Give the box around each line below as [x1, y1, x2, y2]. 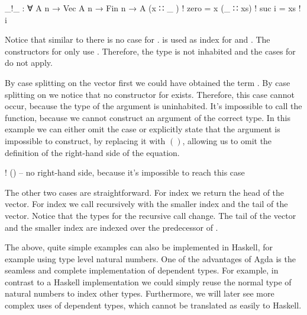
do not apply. [5, 56, 53, 69]
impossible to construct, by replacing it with [5, 134, 166, 147]
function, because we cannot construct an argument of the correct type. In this [5, 111, 290, 123]
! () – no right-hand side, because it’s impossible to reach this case [5, 166, 245, 179]
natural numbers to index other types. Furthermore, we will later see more [5, 287, 274, 300]
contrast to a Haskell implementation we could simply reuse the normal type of [5, 275, 292, 288]
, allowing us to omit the [182, 134, 272, 147]
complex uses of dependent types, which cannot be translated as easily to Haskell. [5, 299, 302, 311]
